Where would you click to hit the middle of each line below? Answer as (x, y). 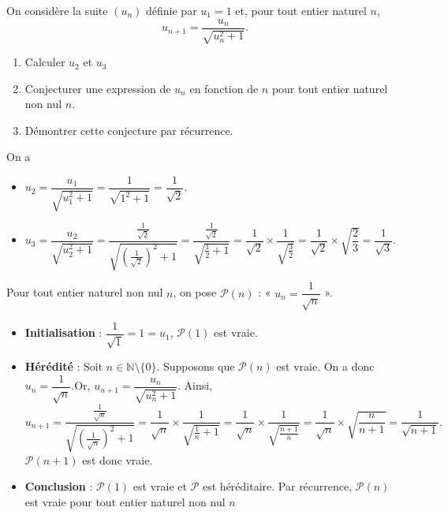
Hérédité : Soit (64, 366)
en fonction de (224, 88)
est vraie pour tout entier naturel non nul (125, 501)
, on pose (195, 292)
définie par (172, 10)
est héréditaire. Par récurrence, (278, 486)
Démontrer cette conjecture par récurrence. (129, 130)
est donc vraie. (118, 459)
